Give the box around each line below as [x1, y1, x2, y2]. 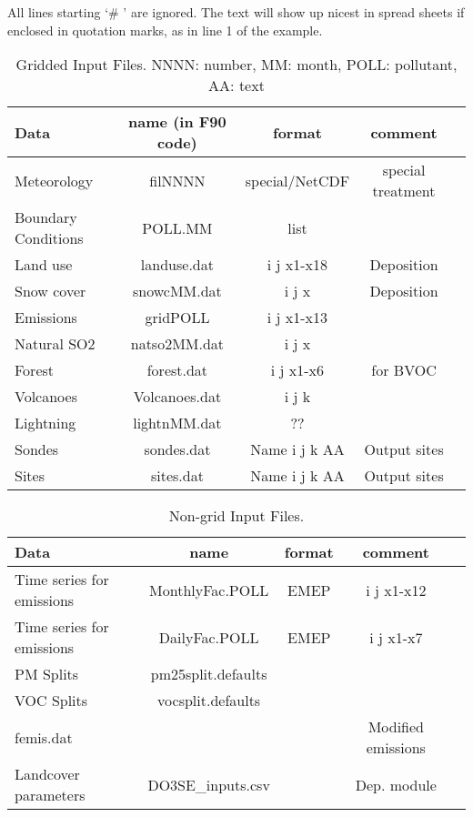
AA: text [208, 75, 265, 96]
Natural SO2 [15, 333, 96, 355]
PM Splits [15, 663, 79, 685]
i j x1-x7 [369, 626, 423, 648]
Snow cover [15, 280, 86, 302]
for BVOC [371, 359, 437, 381]
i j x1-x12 [366, 579, 427, 600]
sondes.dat [144, 439, 211, 460]
